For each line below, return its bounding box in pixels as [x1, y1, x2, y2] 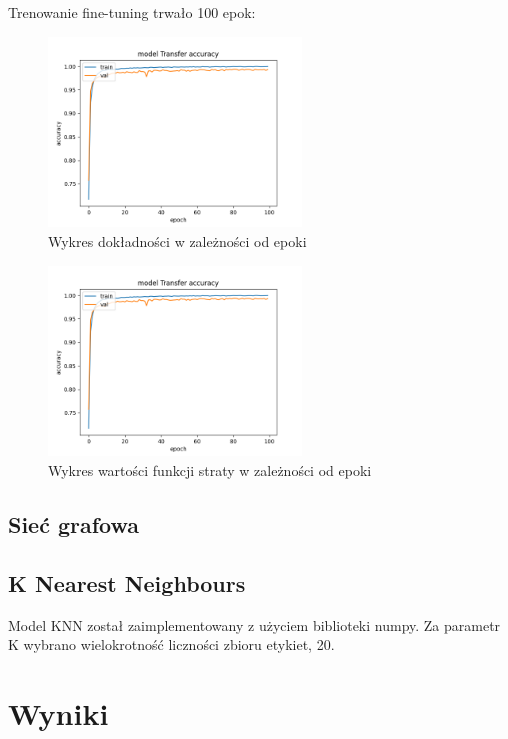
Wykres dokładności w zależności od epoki [48, 230, 307, 251]
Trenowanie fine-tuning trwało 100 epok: [8, 2, 256, 22]
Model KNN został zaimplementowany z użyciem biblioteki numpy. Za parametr [8, 614, 501, 635]
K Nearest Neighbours [8, 567, 246, 598]
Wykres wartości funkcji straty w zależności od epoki [48, 459, 372, 480]
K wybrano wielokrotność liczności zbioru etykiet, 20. [8, 634, 335, 655]
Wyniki [8, 692, 109, 733]
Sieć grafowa [8, 508, 140, 539]
